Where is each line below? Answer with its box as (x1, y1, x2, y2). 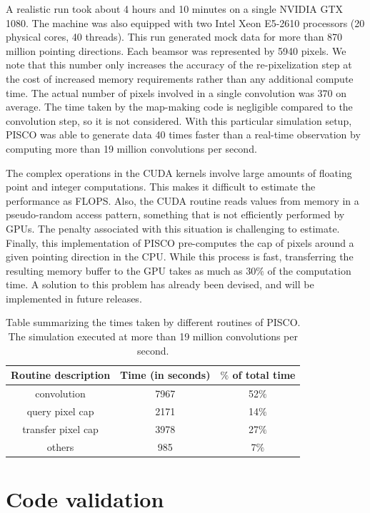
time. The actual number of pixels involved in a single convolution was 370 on (6, 85, 347, 100)
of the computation (267, 263, 351, 278)
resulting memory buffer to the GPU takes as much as (6, 263, 243, 278)
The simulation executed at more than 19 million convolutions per (8, 329, 298, 344)
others (46, 439, 74, 454)
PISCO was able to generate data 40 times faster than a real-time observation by (6, 127, 361, 142)
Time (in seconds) (120, 367, 211, 382)
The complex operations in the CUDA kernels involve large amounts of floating (6, 165, 352, 180)
